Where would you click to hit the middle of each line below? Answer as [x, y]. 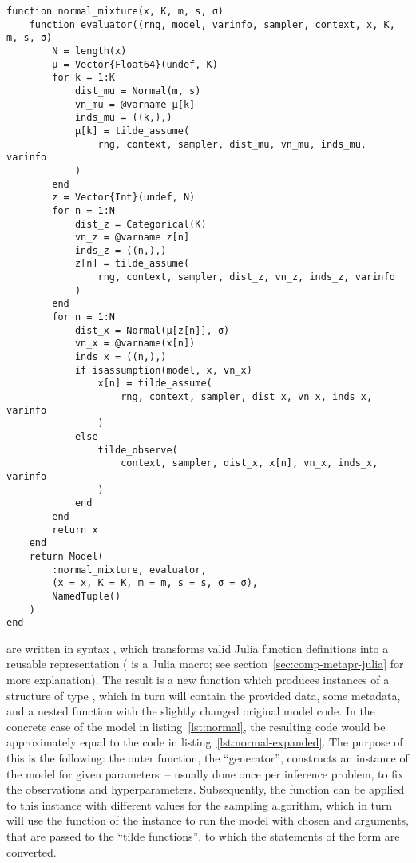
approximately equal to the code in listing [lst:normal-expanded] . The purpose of [205, 742]
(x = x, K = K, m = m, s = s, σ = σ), [155, 583]
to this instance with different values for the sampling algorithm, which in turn [200, 804]
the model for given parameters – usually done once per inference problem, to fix [205, 773]
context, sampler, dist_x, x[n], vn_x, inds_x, [250, 463]
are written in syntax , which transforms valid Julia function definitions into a [198, 648]
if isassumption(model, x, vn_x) [163, 370]
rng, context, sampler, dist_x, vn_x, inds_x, [247, 397]
